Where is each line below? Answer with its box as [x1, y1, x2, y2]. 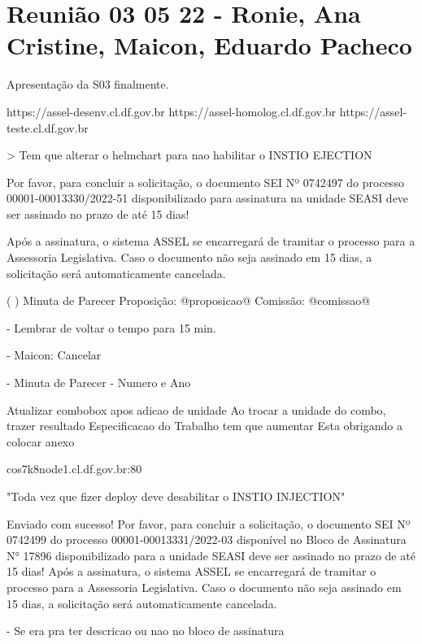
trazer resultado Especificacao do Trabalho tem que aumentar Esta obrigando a [7, 417, 402, 434]
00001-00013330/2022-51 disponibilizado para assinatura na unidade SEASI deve [7, 189, 409, 207]
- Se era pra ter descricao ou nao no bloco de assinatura [7, 622, 285, 639]
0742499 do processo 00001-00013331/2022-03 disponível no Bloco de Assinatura [7, 531, 407, 548]
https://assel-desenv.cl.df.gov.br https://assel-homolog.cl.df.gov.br [7, 102, 337, 120]
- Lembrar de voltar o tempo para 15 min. [7, 319, 216, 336]
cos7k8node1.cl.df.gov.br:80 [7, 460, 142, 477]
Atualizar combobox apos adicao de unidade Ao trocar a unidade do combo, [7, 401, 386, 418]
